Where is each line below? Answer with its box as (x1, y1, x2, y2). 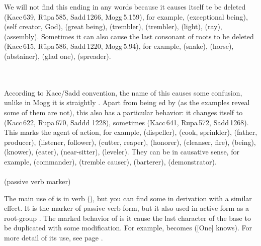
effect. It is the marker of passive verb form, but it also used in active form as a (4, 203, 249, 213)
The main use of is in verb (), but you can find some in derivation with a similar (4, 193, 252, 203)
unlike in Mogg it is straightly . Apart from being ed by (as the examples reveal (4, 97, 250, 108)
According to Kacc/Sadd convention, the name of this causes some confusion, (4, 87, 242, 98)
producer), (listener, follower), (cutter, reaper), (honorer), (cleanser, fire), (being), (4, 136, 256, 147)
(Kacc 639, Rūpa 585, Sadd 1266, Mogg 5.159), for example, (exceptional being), (4, 11, 248, 22)
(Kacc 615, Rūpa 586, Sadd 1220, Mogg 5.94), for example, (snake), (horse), (4, 41, 234, 51)
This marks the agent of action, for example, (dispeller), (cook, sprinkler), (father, (4, 127, 257, 137)
